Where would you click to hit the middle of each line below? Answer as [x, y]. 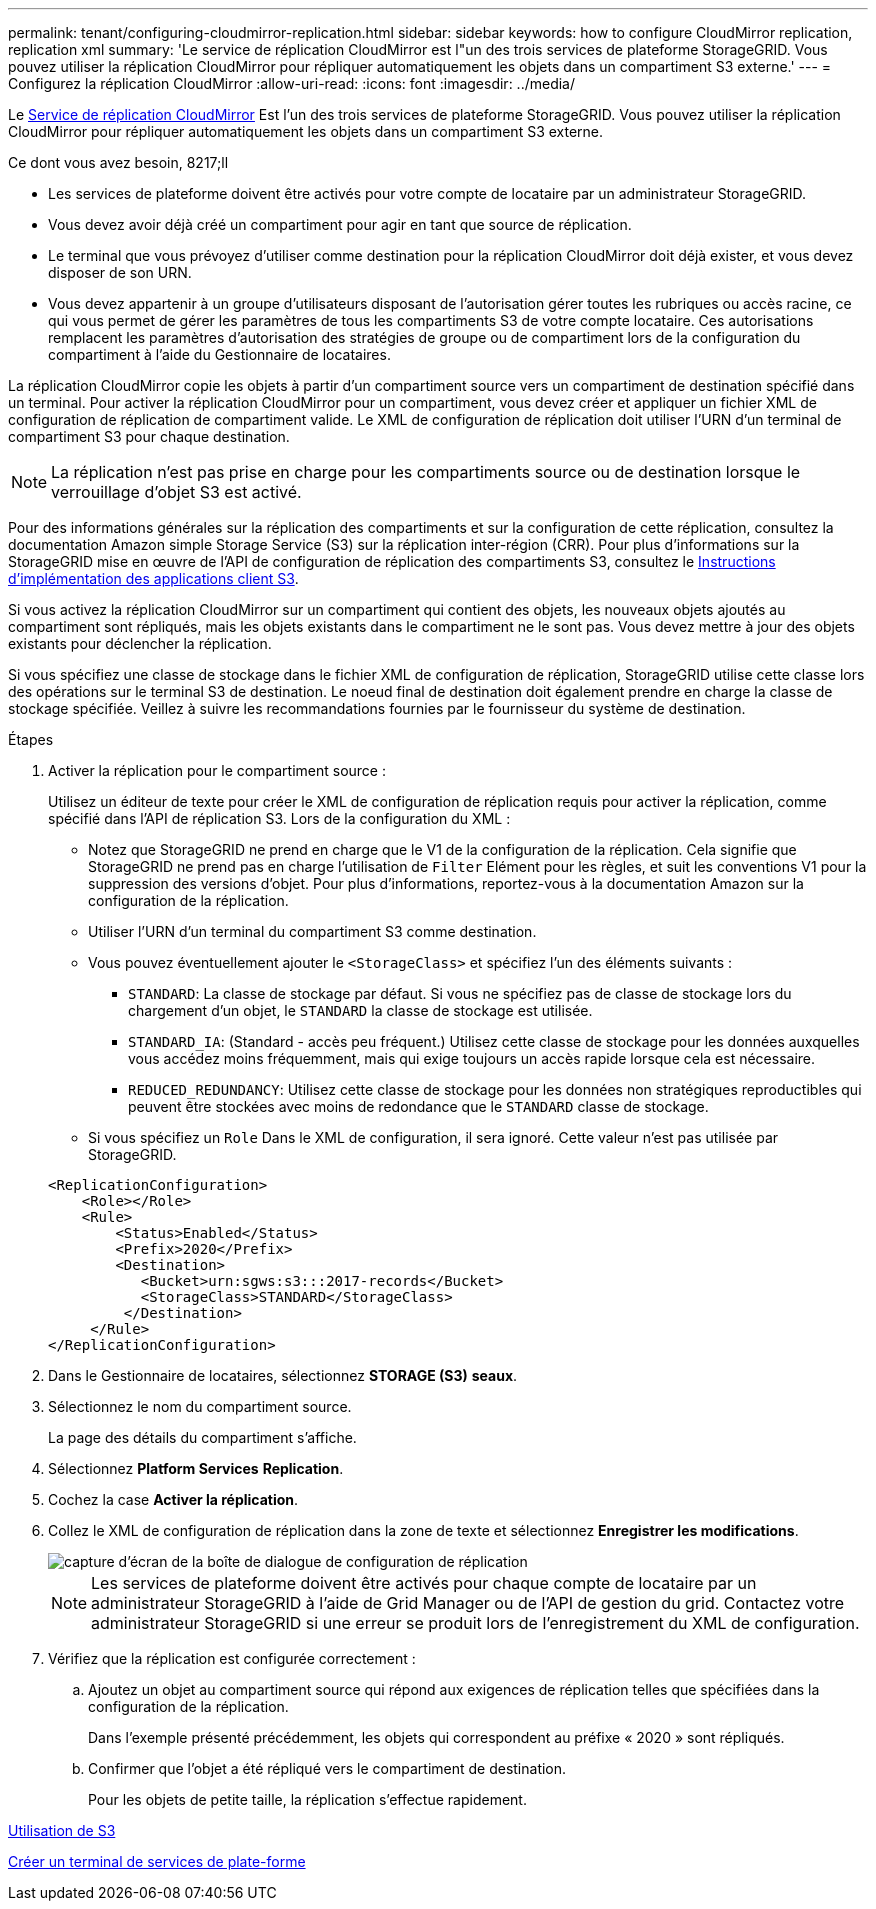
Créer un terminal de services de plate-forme [157, 1861]
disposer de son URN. [120, 272]
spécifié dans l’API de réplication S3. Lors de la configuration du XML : [279, 818]
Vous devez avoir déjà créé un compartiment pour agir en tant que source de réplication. [340, 224]
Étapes [31, 739]
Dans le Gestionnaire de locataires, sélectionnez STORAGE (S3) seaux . [283, 1375]
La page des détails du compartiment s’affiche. [202, 1437]
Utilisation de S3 [62, 1830]
